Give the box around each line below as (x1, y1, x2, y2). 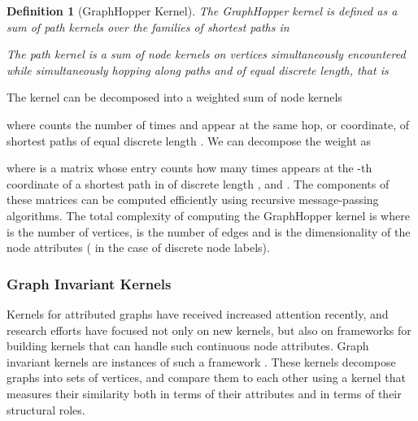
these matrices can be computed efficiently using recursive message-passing (7, 191, 379, 208)
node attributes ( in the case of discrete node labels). (7, 239, 270, 256)
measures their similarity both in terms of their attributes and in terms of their (7, 384, 402, 401)
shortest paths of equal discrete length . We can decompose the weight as (7, 132, 372, 149)
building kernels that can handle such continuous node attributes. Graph (7, 337, 369, 354)
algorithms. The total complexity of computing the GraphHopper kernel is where (7, 206, 410, 224)
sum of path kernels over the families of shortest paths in (7, 18, 290, 35)
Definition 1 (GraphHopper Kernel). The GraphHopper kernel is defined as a (7, 2, 398, 19)
